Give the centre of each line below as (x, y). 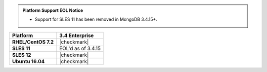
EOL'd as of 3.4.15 (80, 48)
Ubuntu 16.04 (28, 61)
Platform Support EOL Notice (53, 10)
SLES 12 (22, 55)
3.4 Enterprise (77, 36)
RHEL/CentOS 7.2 (33, 42)
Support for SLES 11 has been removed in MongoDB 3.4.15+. (96, 19)
